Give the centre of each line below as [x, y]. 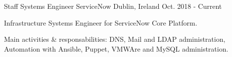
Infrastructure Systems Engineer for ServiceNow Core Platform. [101, 22]
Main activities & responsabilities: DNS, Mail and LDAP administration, [115, 39]
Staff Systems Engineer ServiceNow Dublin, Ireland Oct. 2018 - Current [113, 6]
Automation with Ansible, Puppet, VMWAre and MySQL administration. [116, 48]
